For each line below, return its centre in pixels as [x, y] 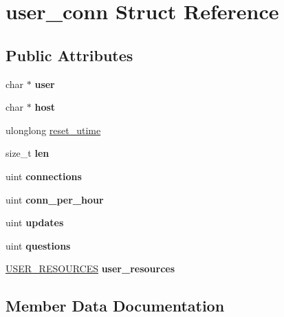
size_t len [28, 153]
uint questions [38, 245]
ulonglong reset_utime [53, 130]
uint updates [35, 222]
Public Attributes [69, 55]
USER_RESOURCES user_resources [90, 269]
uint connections [44, 176]
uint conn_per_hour [55, 199]
